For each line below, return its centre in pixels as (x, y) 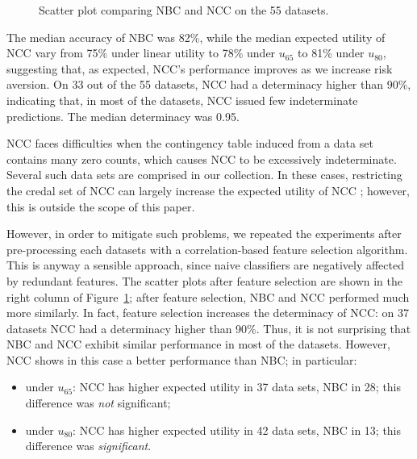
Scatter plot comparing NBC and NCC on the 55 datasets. (184, 10)
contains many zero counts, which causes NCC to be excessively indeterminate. (202, 159)
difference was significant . (88, 446)
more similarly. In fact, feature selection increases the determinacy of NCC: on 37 (208, 313)
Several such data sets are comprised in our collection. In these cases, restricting (204, 175)
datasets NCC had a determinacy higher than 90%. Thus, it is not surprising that (209, 328)
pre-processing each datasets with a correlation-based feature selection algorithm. (207, 249)
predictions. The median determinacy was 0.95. (123, 116)
